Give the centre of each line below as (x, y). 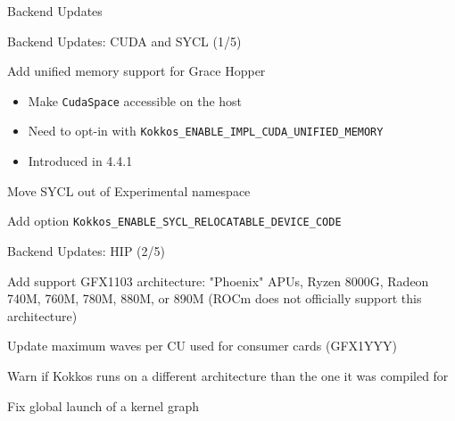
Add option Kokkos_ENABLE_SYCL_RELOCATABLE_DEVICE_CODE (174, 221)
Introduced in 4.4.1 (80, 161)
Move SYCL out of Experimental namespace (129, 190)
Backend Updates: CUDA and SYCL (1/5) (124, 41)
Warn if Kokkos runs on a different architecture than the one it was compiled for (228, 375)
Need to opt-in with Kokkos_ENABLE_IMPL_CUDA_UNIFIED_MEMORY (206, 131)
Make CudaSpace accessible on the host (135, 100)
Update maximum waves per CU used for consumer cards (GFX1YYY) (203, 346)
